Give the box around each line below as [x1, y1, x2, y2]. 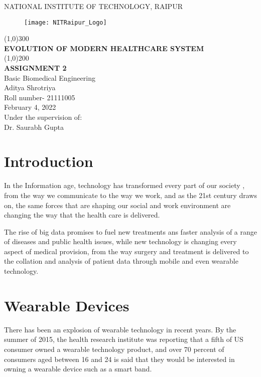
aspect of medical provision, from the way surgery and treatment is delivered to [4, 246, 249, 256]
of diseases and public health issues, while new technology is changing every [4, 236, 237, 247]
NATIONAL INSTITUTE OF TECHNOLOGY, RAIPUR [4, 1, 183, 11]
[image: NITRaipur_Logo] [24, 19, 107, 26]
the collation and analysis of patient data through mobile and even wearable [4, 256, 238, 266]
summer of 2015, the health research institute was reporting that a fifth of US [4, 334, 243, 344]
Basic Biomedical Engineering [4, 72, 95, 83]
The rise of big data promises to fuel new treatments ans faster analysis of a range [4, 226, 257, 237]
